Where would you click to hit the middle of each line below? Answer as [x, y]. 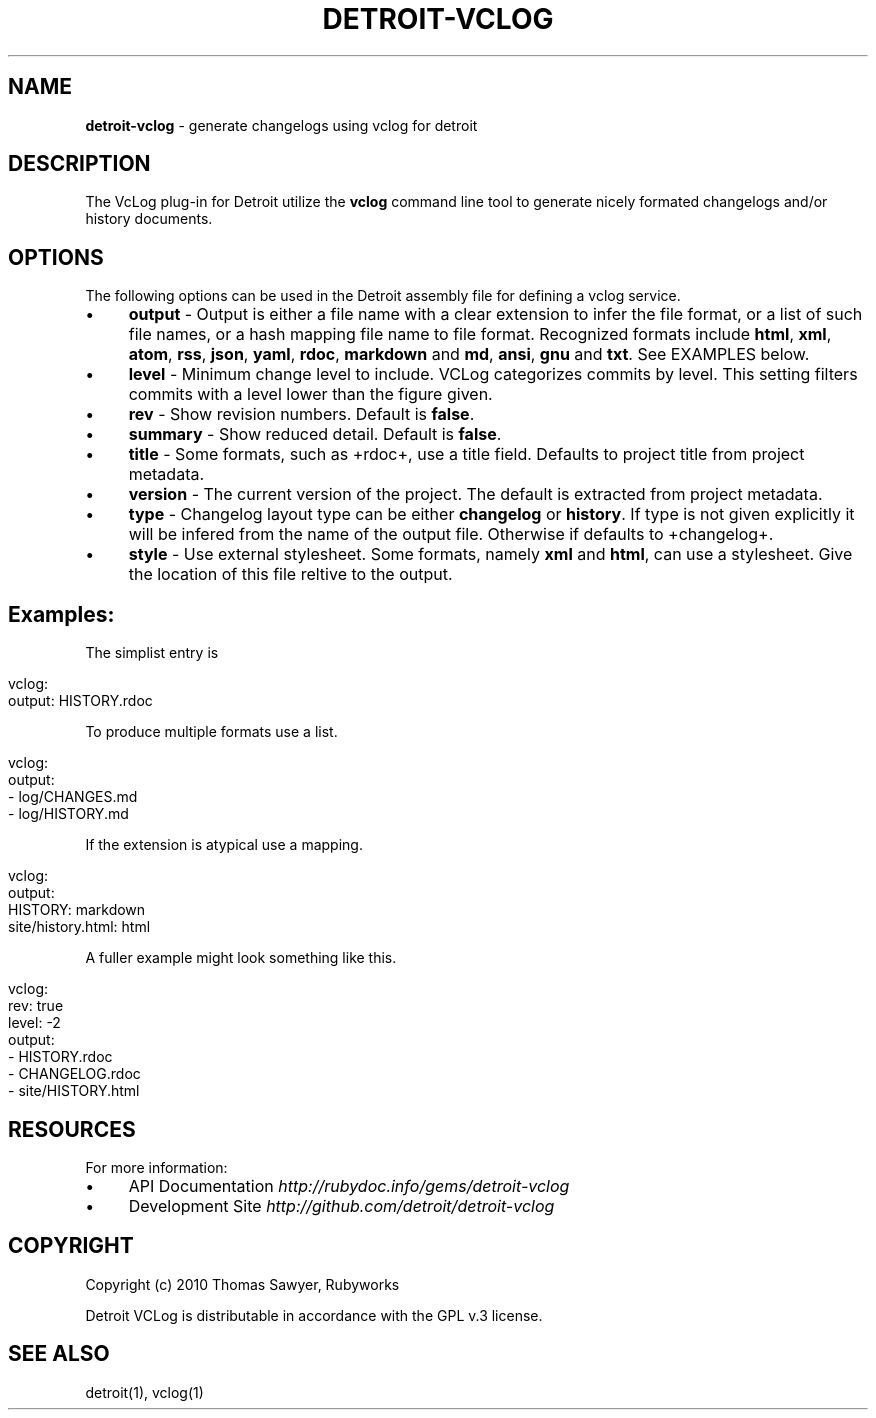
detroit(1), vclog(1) [144, 1392]
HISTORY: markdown [77, 910]
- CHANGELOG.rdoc [74, 1074]
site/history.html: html [79, 927]
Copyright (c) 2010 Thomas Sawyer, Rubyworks [242, 1284]
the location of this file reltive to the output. [290, 574]
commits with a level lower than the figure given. [310, 394]
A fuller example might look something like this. [241, 958]
